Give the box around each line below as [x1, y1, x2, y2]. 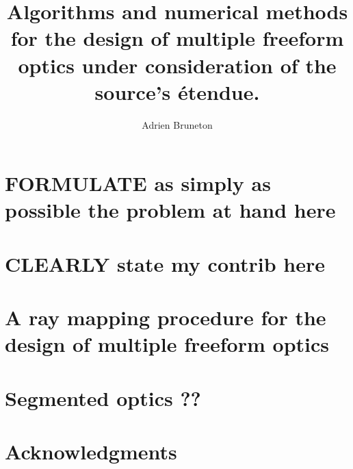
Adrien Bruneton [142, 117, 213, 131]
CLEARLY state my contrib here [5, 249, 325, 277]
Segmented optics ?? [5, 383, 201, 411]
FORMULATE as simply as [5, 169, 271, 197]
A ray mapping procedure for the [5, 303, 326, 331]
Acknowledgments [5, 438, 177, 466]
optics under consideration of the [18, 51, 337, 79]
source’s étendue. [94, 77, 260, 105]
